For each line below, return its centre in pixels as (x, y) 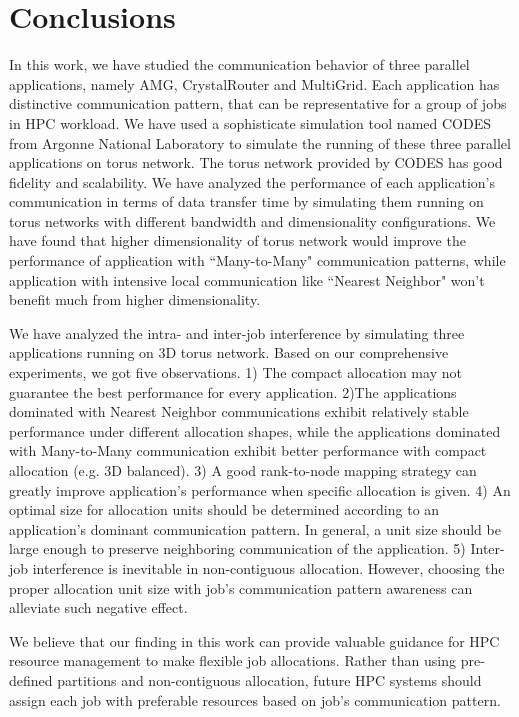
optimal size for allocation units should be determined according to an (224, 509)
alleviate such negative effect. (98, 607)
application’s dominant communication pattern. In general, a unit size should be (255, 528)
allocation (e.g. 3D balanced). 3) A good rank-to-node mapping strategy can (243, 470)
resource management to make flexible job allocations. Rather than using (232, 660)
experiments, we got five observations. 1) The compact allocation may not (235, 372)
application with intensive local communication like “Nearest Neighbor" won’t (247, 279)
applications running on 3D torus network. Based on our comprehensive (229, 352)
